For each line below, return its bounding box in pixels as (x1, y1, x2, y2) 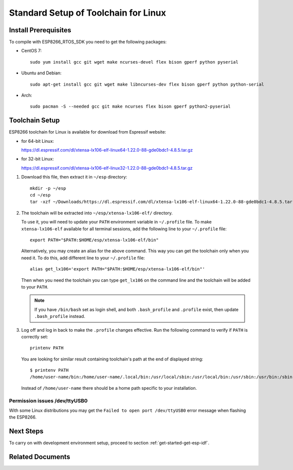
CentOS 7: (21, 48, 42, 54)
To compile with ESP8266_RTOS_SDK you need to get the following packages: (9, 39, 167, 45)
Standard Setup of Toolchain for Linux (9, 7, 166, 18)
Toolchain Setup (9, 116, 60, 125)
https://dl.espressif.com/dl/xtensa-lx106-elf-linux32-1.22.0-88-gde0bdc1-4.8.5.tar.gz (21, 165, 193, 171)
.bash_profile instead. (34, 313, 85, 319)
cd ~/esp (30, 192, 51, 198)
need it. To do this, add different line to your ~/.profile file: (21, 255, 145, 261)
